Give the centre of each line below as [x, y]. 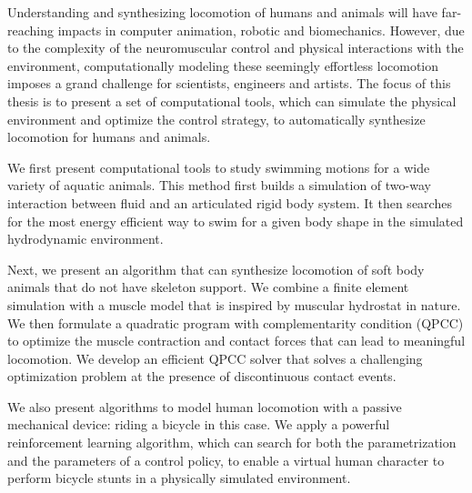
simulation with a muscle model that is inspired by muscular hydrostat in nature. [234, 304]
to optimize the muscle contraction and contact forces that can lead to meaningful [236, 341]
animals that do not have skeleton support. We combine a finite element [208, 287]
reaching [30, 30]
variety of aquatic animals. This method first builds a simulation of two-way [219, 185]
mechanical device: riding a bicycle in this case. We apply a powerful [199, 424]
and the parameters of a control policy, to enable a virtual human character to [226, 460]
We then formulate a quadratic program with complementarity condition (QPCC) [236, 322]
